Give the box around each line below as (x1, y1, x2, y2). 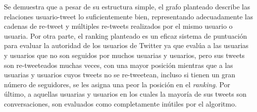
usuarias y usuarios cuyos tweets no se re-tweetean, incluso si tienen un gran (4, 69, 236, 80)
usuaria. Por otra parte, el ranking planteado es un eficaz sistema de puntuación (4, 30, 247, 41)
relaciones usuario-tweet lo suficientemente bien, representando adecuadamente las (4, 11, 253, 21)
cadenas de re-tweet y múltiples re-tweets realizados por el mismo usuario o (4, 21, 233, 31)
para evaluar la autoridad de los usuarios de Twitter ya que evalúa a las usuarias (4, 40, 249, 51)
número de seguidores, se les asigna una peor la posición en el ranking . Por (4, 79, 230, 89)
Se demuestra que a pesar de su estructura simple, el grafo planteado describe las (4, 1, 250, 11)
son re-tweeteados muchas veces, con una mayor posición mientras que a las (4, 59, 233, 70)
